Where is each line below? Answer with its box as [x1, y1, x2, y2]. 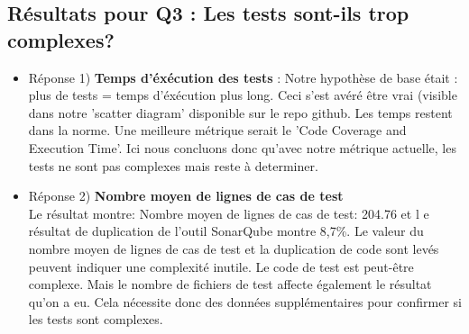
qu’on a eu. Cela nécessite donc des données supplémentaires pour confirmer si [28, 292, 462, 311]
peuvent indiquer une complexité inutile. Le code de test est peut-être [28, 257, 414, 275]
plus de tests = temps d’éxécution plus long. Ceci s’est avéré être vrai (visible [28, 86, 457, 104]
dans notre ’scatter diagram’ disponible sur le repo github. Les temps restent [28, 103, 453, 122]
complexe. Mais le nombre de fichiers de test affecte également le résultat [28, 275, 432, 293]
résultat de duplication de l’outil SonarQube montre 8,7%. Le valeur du [28, 221, 424, 240]
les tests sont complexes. [28, 310, 163, 329]
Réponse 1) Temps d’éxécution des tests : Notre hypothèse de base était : [28, 68, 458, 86]
